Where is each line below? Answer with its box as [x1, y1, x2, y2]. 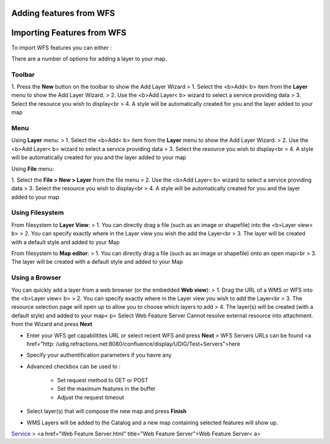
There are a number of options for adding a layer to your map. [11, 55, 167, 62]
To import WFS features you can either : [11, 43, 112, 51]
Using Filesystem [11, 209, 64, 217]
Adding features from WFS [11, 8, 116, 18]
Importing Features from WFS [11, 28, 127, 38]
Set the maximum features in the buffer [57, 385, 156, 393]
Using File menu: [11, 165, 54, 172]
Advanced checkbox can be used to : [26, 363, 121, 370]
